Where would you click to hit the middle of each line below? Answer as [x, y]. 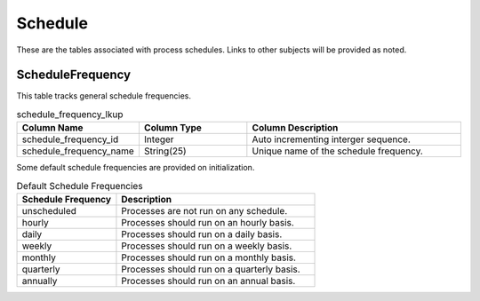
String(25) [165, 151]
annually [40, 281]
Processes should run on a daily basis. [202, 234]
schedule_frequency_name [78, 151]
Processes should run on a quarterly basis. [211, 269]
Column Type [172, 128]
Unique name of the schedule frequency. [338, 151]
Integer [159, 139]
